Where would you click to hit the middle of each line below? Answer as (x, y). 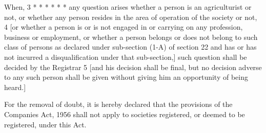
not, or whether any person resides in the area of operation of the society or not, (131, 17)
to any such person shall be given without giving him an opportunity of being (126, 77)
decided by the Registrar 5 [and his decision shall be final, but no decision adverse (133, 67)
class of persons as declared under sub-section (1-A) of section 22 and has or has (130, 47)
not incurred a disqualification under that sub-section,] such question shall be (126, 57)
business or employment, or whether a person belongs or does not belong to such (131, 37)
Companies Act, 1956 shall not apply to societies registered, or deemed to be (125, 114)
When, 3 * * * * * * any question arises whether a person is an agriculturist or (128, 7)
